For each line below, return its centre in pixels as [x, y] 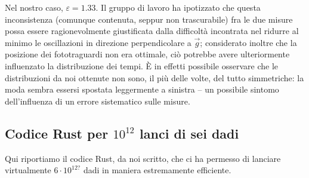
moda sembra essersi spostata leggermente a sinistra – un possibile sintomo [142, 89]
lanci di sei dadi [189, 133]
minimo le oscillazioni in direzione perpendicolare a [98, 42]
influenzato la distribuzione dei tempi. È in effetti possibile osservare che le [142, 65]
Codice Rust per [57, 133]
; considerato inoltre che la [248, 42]
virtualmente [28, 170]
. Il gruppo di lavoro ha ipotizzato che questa [178, 7]
